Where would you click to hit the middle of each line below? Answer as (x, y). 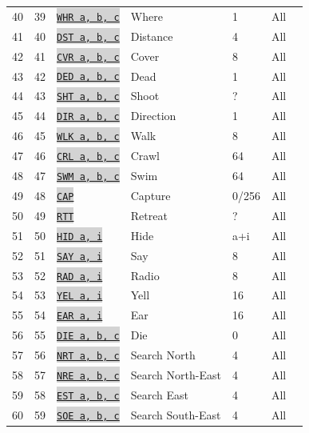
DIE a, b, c (88, 337)
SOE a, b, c (88, 416)
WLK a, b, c (88, 137)
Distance (152, 36)
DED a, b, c (88, 77)
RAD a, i (80, 277)
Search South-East (176, 414)
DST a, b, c (88, 37)
